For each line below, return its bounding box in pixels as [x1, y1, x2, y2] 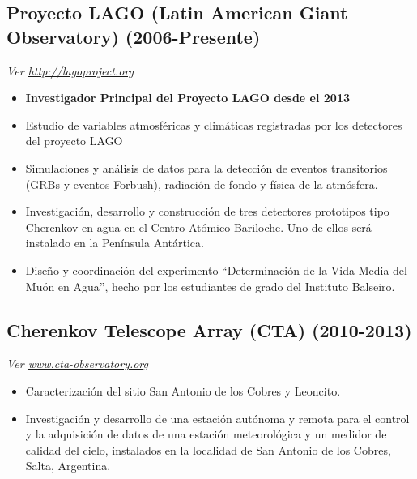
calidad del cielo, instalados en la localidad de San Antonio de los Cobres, [25, 441, 391, 458]
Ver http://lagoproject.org [6, 62, 134, 79]
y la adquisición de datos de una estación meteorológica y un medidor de [25, 426, 387, 443]
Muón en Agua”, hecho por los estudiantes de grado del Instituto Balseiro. [25, 277, 395, 294]
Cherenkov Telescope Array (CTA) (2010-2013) [6, 317, 412, 342]
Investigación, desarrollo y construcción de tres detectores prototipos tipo [25, 203, 389, 220]
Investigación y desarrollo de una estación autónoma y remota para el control [25, 409, 410, 426]
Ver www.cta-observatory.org [6, 355, 148, 372]
